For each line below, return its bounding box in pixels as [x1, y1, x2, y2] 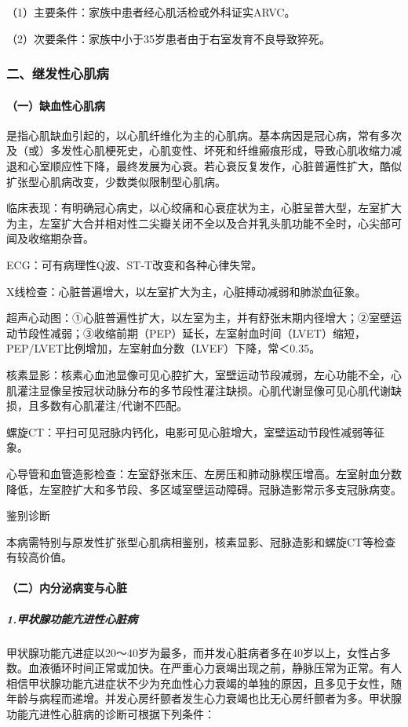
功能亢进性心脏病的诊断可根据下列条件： [6, 706, 215, 722]
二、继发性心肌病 [6, 64, 109, 83]
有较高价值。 [6, 549, 72, 565]
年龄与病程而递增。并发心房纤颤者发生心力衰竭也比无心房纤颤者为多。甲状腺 [6, 690, 402, 707]
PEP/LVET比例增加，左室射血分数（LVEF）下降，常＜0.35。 [6, 340, 321, 356]
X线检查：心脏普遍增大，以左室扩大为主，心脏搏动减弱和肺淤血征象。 [6, 283, 366, 299]
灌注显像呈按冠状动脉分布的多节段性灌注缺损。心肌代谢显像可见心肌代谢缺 [16, 382, 402, 398]
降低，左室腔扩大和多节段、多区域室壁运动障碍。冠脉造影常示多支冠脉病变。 [6, 480, 402, 497]
